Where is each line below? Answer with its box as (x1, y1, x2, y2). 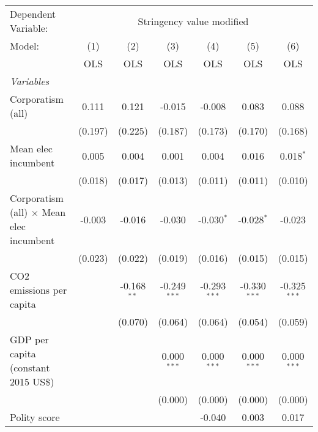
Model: (10, 39, 40, 53)
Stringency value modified (138, 13, 249, 28)
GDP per (10, 332, 49, 346)
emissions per (10, 283, 67, 297)
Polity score (10, 410, 60, 424)
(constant (10, 360, 50, 374)
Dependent (10, 7, 56, 21)
